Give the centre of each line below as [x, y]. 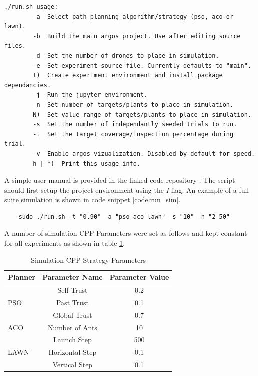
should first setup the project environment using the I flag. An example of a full [127, 190]
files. [15, 46]
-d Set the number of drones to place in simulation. [126, 56]
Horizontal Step [72, 352]
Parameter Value [139, 277]
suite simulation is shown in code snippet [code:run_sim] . [92, 200]
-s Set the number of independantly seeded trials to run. [135, 125]
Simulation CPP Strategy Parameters [88, 260]
